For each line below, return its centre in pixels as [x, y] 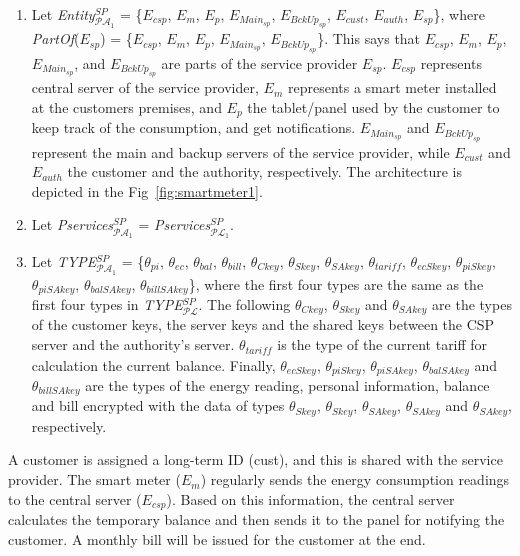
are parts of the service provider [259, 62]
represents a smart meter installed [392, 87]
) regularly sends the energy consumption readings [355, 479]
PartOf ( [55, 38]
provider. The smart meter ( [94, 479]
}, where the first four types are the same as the [336, 283]
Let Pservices [72, 224]
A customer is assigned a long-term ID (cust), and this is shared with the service [255, 459]
